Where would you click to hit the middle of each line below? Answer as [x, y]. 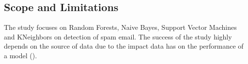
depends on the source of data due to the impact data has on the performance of [124, 46]
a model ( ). [21, 55]
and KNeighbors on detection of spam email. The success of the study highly [118, 36]
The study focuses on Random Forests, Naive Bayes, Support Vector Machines [120, 27]
